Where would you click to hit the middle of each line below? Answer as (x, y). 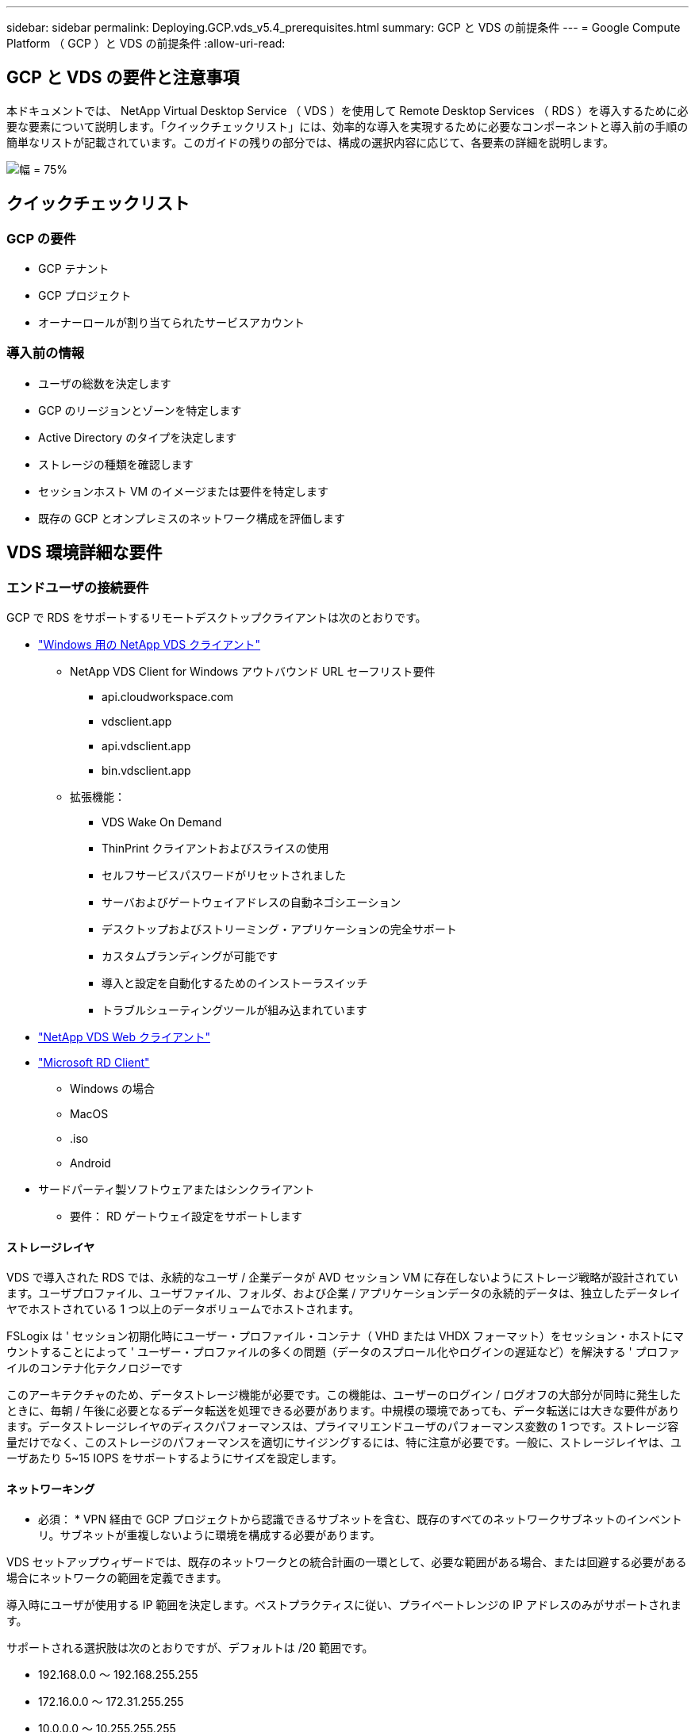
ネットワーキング (51, 1489)
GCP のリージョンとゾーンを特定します (140, 410)
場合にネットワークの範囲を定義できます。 (117, 1578)
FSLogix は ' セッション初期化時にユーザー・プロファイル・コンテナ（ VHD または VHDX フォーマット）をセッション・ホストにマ (346, 1336)
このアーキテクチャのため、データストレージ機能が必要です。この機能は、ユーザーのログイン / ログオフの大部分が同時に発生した (344, 1395)
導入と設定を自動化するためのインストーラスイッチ (235, 983)
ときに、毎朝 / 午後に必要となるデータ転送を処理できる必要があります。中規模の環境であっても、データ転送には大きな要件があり (343, 1411)
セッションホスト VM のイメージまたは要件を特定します (183, 491)
